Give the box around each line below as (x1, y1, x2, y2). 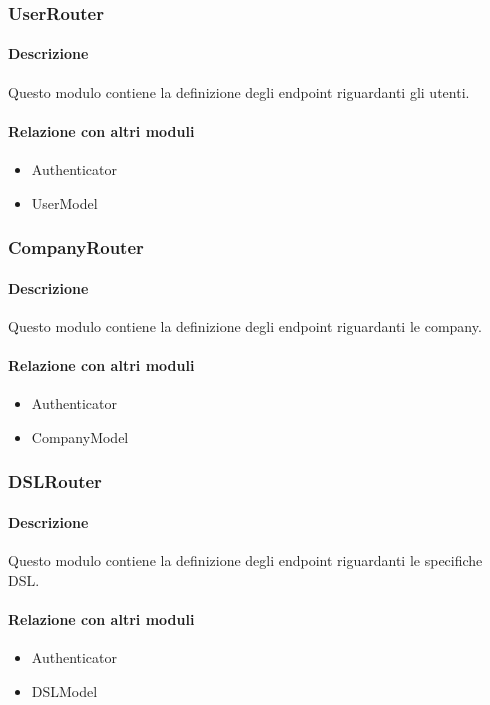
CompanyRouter (8, 235, 144, 260)
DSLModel (31, 680, 98, 701)
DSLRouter (8, 469, 102, 494)
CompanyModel (31, 426, 129, 447)
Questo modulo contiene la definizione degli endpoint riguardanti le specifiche (8, 550, 483, 571)
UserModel (31, 192, 98, 213)
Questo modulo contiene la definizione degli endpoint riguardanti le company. (8, 315, 482, 336)
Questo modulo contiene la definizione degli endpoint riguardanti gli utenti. (8, 81, 470, 102)
